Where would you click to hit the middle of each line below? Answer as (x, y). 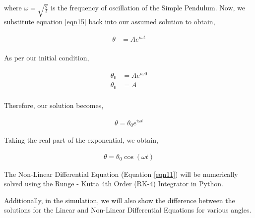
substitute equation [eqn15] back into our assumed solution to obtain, (110, 22)
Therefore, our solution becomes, (54, 105)
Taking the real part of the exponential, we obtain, (81, 140)
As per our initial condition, (47, 58)
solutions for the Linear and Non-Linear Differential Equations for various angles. (128, 210)
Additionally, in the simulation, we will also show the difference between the (120, 200)
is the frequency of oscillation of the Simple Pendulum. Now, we (148, 7)
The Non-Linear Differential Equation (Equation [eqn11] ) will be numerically (121, 174)
